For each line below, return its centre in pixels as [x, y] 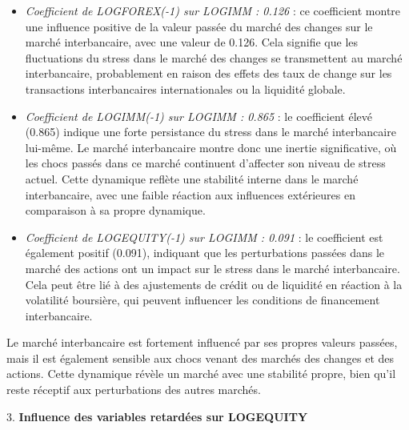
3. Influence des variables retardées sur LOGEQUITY [157, 416]
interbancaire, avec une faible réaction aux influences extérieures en [190, 194]
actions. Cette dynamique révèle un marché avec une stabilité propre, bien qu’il [201, 374]
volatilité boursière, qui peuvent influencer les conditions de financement [202, 300]
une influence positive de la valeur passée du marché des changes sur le [199, 26]
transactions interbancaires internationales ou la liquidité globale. [185, 88]
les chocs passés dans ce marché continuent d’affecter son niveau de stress [205, 163]
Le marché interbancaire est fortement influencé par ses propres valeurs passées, [202, 342]
